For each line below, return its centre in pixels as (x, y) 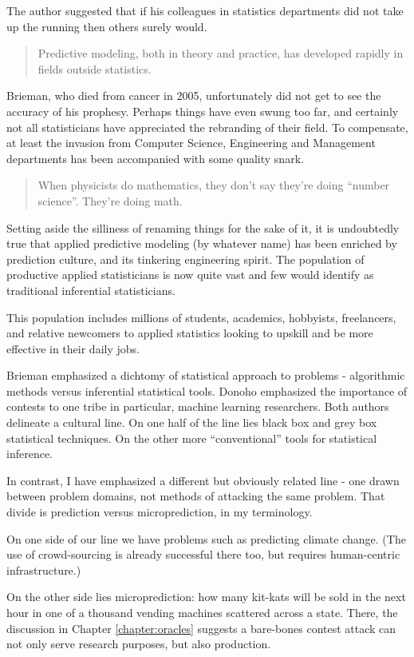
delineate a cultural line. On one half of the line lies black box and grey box (192, 422)
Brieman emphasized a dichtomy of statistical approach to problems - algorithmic (206, 375)
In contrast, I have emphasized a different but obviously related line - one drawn (203, 480)
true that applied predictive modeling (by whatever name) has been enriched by (202, 243)
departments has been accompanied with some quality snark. (155, 158)
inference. (30, 454)
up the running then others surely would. (107, 26)
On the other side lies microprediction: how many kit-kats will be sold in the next (206, 597)
